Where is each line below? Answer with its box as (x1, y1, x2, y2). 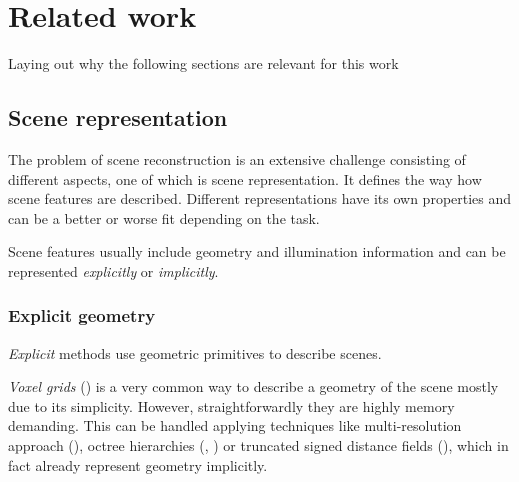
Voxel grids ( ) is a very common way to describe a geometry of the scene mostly (8, 376, 499, 397)
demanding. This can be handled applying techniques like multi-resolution (8, 415, 462, 436)
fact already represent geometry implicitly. (8, 454, 268, 475)
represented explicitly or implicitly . (8, 260, 219, 281)
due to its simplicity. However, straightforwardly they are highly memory (8, 395, 455, 416)
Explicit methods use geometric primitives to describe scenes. (8, 342, 382, 363)
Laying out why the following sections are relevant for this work (8, 53, 399, 74)
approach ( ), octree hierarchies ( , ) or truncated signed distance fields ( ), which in (8, 435, 509, 456)
